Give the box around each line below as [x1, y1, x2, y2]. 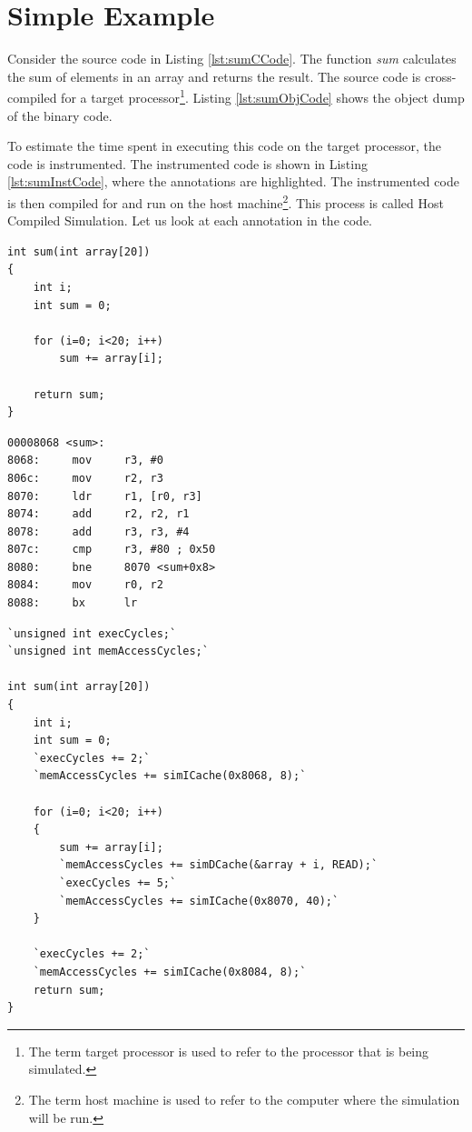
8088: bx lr [7, 596, 138, 610]
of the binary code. [7, 105, 113, 125]
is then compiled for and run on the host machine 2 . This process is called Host [7, 190, 444, 212]
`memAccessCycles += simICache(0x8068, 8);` [33, 769, 307, 783]
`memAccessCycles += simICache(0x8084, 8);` [33, 965, 307, 978]
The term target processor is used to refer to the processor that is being [28, 1041, 429, 1060]
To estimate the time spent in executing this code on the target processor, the [7, 136, 442, 155]
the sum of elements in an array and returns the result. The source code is [7, 66, 421, 85]
